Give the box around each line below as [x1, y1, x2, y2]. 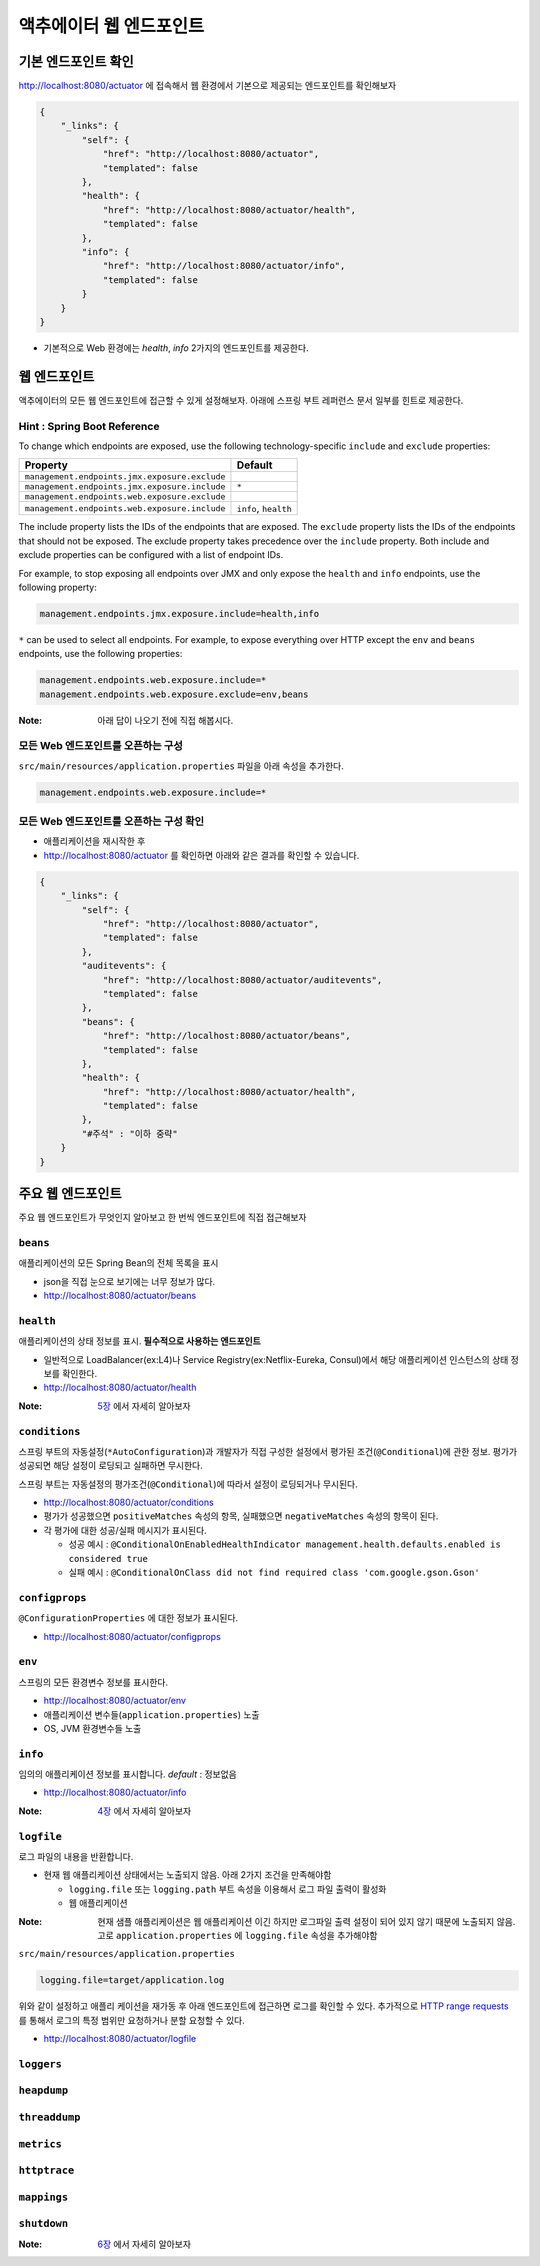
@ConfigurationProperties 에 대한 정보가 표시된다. [18, 1612, 239, 1624]
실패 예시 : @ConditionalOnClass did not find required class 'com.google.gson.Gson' [68, 1566, 480, 1579]
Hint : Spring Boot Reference [18, 419, 160, 433]
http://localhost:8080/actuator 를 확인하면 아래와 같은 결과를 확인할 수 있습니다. [43, 849, 360, 861]
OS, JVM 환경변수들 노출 [43, 1722, 142, 1734]
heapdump [18, 2084, 69, 2097]
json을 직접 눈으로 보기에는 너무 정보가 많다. [43, 1275, 216, 1287]
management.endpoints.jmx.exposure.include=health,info [39, 608, 320, 619]
